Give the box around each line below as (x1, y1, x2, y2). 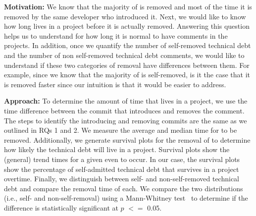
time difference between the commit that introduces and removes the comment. (4, 105, 245, 115)
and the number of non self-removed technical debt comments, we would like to (4, 50, 245, 60)
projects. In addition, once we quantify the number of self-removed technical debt (4, 40, 251, 51)
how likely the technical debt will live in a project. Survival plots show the (4, 144, 230, 155)
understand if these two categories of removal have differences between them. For (4, 59, 250, 70)
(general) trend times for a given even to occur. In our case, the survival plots (4, 154, 240, 164)
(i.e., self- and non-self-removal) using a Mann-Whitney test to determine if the (4, 193, 248, 203)
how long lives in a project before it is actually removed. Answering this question (4, 21, 250, 31)
